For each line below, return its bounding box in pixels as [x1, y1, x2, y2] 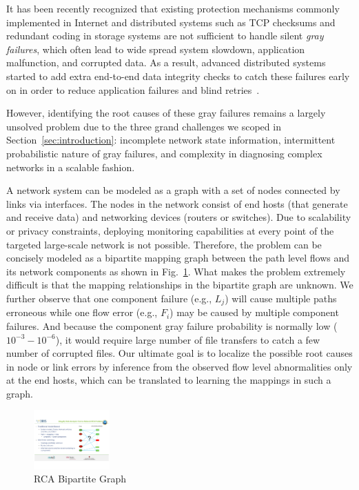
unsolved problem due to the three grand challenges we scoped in [6, 119, 281, 133]
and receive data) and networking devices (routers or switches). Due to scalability [6, 210, 351, 224]
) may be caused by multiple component [170, 305, 339, 320]
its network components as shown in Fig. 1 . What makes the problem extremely [6, 264, 346, 278]
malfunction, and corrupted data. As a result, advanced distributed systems [6, 55, 326, 70]
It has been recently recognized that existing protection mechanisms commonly [6, 1, 340, 15]
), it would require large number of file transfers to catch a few [55, 332, 320, 346]
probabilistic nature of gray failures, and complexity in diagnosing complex [6, 146, 322, 160]
